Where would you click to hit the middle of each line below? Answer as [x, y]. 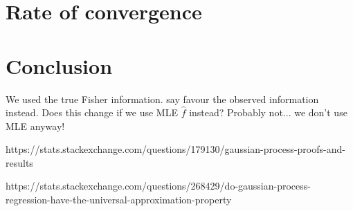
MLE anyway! [35, 126]
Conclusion [59, 65]
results [19, 162]
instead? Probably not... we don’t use [268, 112]
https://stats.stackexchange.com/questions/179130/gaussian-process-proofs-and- [175, 149]
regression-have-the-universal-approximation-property [119, 200]
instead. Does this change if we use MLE [92, 112]
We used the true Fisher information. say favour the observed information [162, 99]
